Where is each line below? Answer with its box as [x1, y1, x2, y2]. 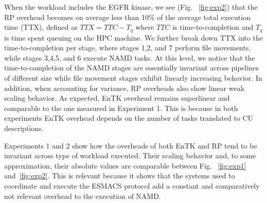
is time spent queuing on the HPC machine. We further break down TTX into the [4, 32, 263, 43]
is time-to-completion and [172, 22, 254, 32]
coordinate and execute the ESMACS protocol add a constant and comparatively [4, 180, 260, 191]
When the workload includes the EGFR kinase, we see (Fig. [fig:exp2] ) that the [4, 2, 258, 12]
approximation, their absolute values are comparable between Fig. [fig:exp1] [4, 160, 246, 171]
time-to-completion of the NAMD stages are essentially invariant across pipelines [4, 62, 259, 73]
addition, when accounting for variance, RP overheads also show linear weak [4, 82, 245, 93]
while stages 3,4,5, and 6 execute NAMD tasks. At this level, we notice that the [4, 52, 255, 63]
